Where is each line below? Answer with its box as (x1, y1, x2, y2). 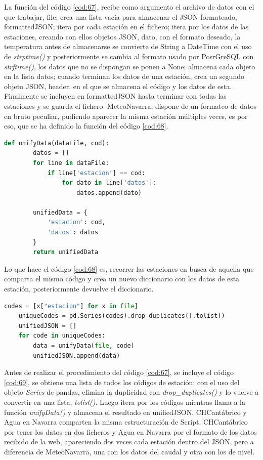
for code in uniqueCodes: (18, 332, 106, 340)
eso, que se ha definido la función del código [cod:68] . (4, 120, 168, 131)
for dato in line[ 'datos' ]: (62, 179, 156, 187)
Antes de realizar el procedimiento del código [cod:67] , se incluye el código (4, 367, 234, 378)
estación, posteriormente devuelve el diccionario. (4, 283, 154, 294)
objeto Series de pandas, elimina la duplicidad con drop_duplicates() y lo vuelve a (4, 387, 259, 397)
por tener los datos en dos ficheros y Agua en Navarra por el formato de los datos (4, 426, 257, 437)
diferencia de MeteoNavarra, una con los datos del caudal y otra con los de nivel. (4, 446, 255, 456)
